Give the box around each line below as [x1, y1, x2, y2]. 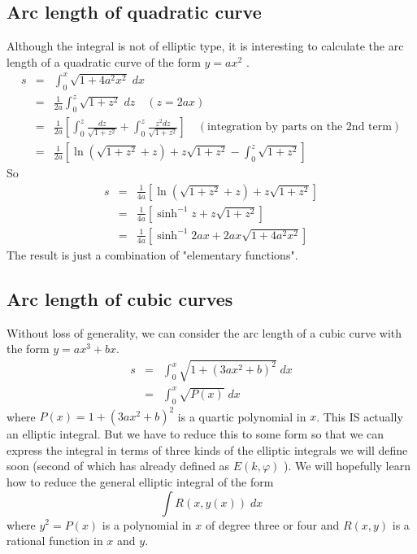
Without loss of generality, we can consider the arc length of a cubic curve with [7, 324, 402, 341]
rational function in [7, 532, 103, 549]
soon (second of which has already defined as [7, 457, 230, 474]
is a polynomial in [102, 516, 192, 533]
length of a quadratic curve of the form [7, 53, 201, 70]
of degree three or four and [205, 516, 340, 533]
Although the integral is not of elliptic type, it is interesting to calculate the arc [7, 37, 404, 55]
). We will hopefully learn [283, 457, 410, 474]
